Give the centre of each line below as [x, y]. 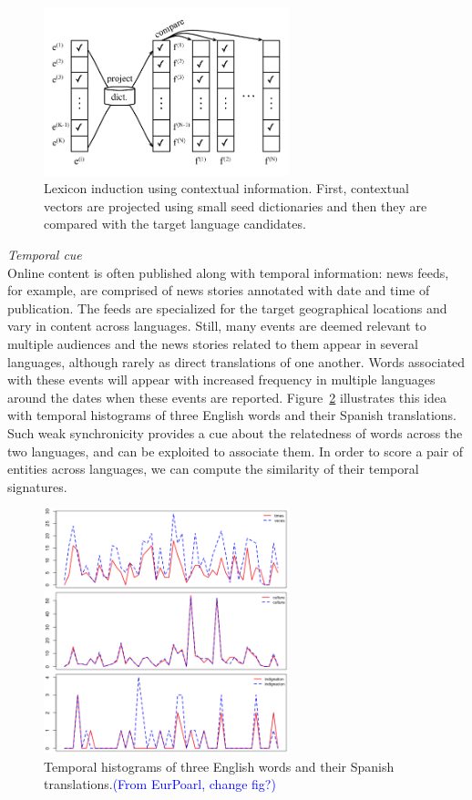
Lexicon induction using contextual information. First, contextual [226, 188]
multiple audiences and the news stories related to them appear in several [213, 344]
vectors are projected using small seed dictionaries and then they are [236, 205]
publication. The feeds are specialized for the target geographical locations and [227, 308]
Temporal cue [45, 255]
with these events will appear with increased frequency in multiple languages [221, 379]
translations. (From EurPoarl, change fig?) [160, 784]
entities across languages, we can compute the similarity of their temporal [213, 469]
